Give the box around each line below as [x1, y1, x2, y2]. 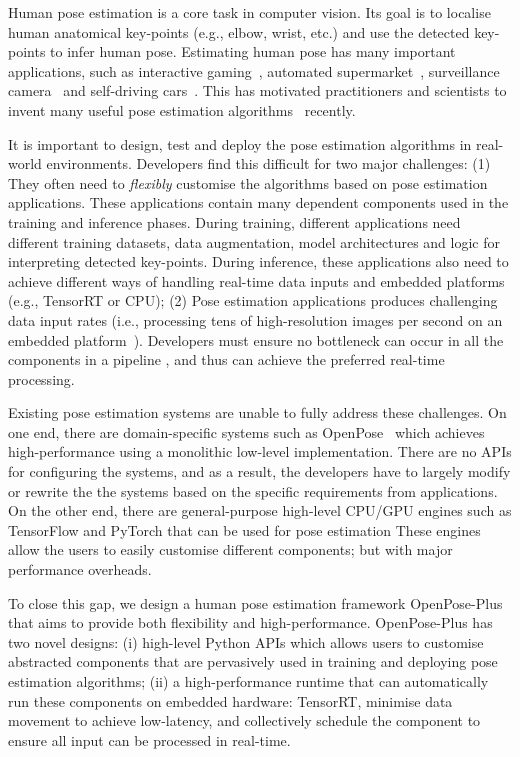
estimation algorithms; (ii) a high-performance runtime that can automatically [8, 671, 489, 691]
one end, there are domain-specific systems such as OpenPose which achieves [8, 421, 485, 442]
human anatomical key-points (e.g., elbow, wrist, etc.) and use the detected [8, 21, 470, 42]
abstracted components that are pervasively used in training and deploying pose [8, 651, 498, 672]
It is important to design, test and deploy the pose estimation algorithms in [8, 133, 472, 154]
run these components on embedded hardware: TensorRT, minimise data [8, 690, 453, 711]
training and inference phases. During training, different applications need [8, 211, 461, 232]
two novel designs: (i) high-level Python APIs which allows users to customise [8, 631, 484, 652]
